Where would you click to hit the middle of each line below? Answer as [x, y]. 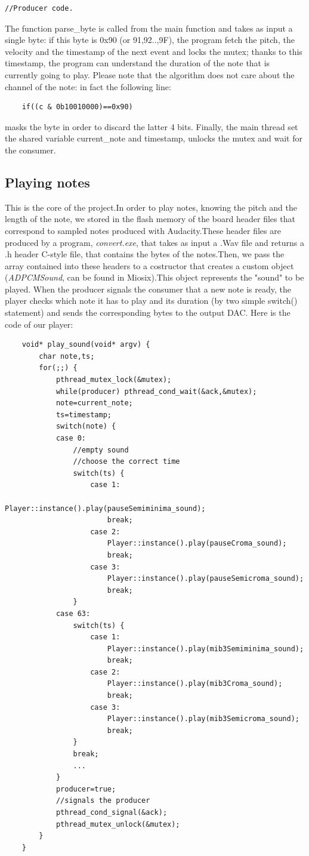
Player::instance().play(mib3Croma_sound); [195, 684]
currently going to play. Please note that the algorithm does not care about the [150, 74]
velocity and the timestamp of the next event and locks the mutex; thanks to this [154, 51]
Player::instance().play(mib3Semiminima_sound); [206, 649]
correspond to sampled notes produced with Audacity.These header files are [143, 230]
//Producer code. [39, 8]
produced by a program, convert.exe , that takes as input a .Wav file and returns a [154, 242]
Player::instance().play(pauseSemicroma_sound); [206, 579]
